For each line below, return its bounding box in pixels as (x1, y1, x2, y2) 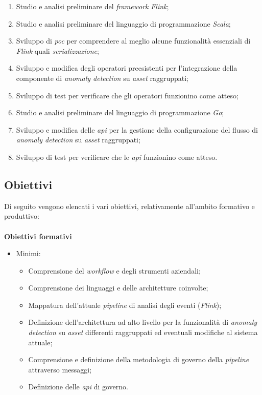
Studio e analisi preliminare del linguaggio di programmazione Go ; (16, 107, 224, 118)
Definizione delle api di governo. (28, 381, 129, 392)
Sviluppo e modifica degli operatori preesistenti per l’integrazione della (16, 63, 237, 73)
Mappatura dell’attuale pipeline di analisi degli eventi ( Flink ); (28, 299, 222, 310)
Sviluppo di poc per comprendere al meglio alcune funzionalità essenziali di (16, 35, 251, 46)
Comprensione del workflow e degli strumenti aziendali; (28, 265, 201, 276)
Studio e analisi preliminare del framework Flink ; (16, 1, 169, 11)
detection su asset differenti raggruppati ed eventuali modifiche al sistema (28, 327, 258, 338)
